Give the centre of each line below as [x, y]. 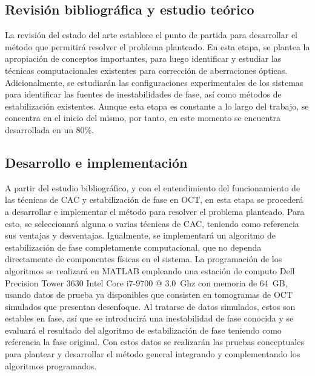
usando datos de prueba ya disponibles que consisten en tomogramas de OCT [149, 295]
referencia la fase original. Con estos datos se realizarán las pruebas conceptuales [154, 342]
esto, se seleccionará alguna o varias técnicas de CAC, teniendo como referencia [152, 223]
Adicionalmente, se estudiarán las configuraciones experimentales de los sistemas [154, 82]
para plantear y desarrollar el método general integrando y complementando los [153, 354]
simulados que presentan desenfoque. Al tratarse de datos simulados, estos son [150, 306]
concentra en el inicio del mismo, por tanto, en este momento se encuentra [143, 118]
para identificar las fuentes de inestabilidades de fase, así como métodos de [143, 94]
